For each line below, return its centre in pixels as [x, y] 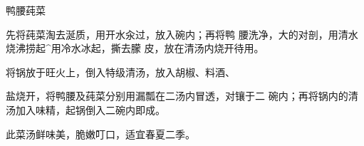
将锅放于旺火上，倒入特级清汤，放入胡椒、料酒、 [120, 72]
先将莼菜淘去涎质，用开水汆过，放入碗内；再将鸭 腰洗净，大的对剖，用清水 [182, 34]
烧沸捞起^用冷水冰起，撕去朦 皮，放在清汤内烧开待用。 [135, 48]
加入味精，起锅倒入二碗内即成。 [90, 109]
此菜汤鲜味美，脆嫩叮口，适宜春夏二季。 [100, 134]
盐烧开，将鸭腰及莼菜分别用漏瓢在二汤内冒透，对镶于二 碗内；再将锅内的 [177, 96]
